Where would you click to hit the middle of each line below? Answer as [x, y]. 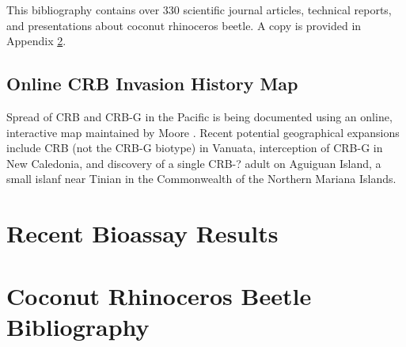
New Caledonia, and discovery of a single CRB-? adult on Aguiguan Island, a [194, 163]
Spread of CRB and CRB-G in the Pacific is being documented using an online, [199, 116]
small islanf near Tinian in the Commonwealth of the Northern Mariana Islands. [201, 179]
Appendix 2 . [36, 41]
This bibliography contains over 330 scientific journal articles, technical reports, [199, 10]
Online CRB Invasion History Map [152, 84]
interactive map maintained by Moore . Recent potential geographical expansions [203, 132]
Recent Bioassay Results [142, 233]
